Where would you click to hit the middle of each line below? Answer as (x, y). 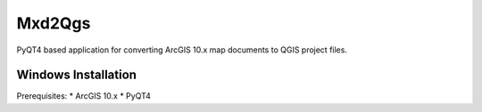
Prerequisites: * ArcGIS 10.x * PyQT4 (84, 96)
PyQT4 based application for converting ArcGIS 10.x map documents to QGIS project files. (182, 50)
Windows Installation (77, 75)
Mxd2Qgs (54, 23)
